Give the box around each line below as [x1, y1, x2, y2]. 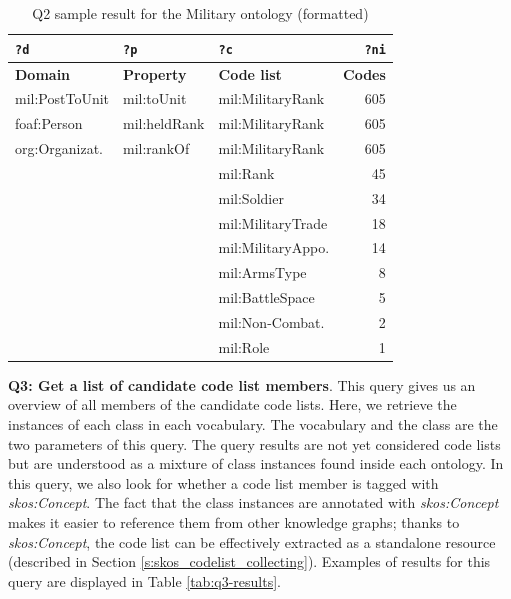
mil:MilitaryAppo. [218, 237, 330, 258]
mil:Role [218, 336, 270, 357]
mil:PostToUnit [15, 88, 110, 109]
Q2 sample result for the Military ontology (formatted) [32, 3, 369, 23]
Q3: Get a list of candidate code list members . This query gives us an [8, 374, 476, 395]
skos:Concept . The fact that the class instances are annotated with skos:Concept [8, 492, 499, 513]
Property [123, 63, 187, 84]
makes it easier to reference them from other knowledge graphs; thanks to [8, 512, 460, 533]
